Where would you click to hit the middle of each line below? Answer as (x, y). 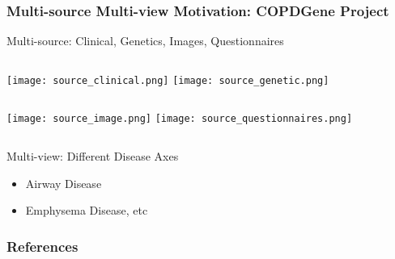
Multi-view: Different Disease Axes (93, 156)
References (42, 246)
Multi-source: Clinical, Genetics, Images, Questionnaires (145, 41)
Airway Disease (64, 183)
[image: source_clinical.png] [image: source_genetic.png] (168, 80)
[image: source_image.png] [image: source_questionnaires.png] (180, 119)
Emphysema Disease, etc (87, 210)
